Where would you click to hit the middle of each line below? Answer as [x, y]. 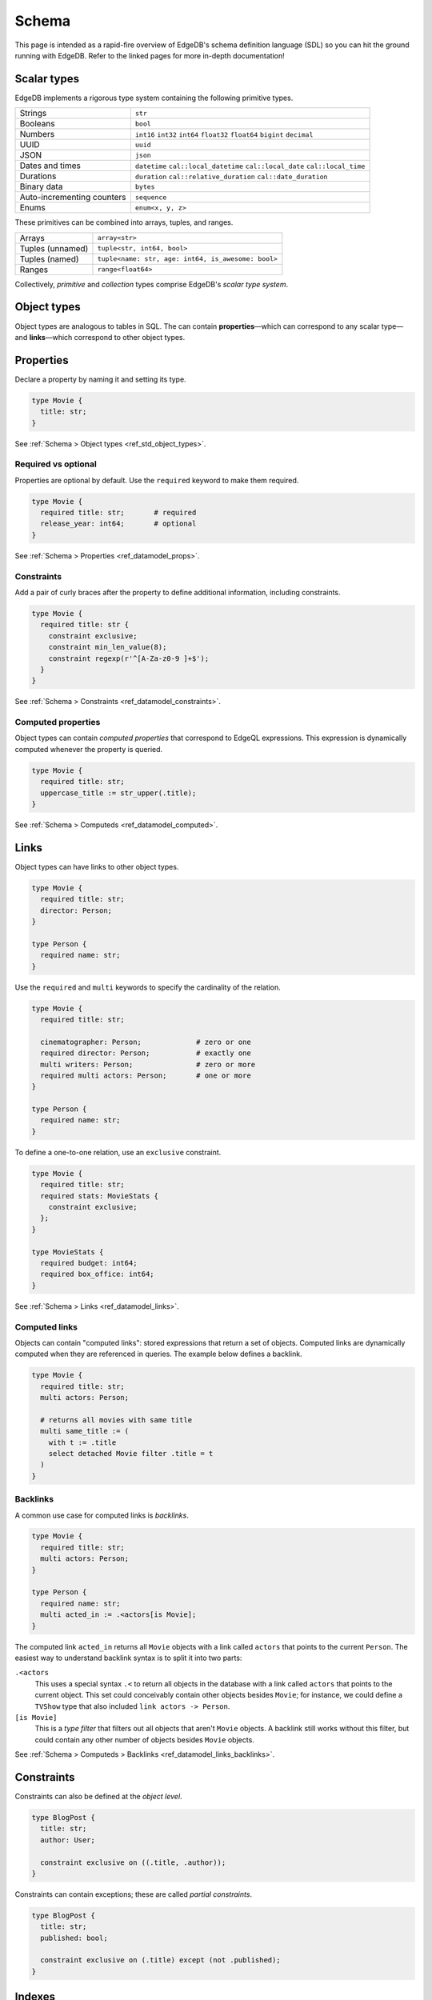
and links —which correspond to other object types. [100, 337]
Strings [33, 114]
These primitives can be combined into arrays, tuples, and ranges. [124, 222]
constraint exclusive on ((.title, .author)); [133, 1862]
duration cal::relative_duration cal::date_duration [231, 177]
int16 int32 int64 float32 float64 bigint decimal [224, 135]
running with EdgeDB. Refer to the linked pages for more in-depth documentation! [150, 55]
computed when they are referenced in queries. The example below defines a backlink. [159, 1354]
